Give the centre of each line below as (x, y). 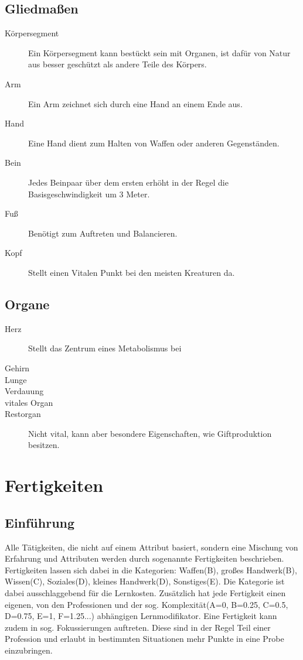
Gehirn (17, 367)
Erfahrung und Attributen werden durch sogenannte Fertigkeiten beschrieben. (144, 558)
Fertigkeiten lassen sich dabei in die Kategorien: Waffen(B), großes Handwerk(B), (151, 570)
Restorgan (23, 414)
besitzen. (44, 445)
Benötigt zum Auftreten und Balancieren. (103, 233)
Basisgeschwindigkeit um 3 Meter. (89, 194)
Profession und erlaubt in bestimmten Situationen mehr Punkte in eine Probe (144, 639)
